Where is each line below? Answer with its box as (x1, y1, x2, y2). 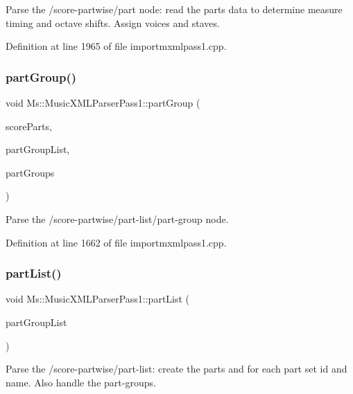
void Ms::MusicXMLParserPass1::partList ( (6, 292, 190, 306)
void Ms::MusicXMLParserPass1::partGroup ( (6, 96, 200, 109)
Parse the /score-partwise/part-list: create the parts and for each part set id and (6, 361, 347, 376)
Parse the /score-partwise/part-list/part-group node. (6, 211, 229, 226)
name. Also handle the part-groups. (6, 375, 156, 389)
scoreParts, (6, 118, 52, 133)
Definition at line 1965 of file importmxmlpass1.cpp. (6, 39, 227, 53)
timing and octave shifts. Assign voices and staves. (6, 15, 220, 30)
